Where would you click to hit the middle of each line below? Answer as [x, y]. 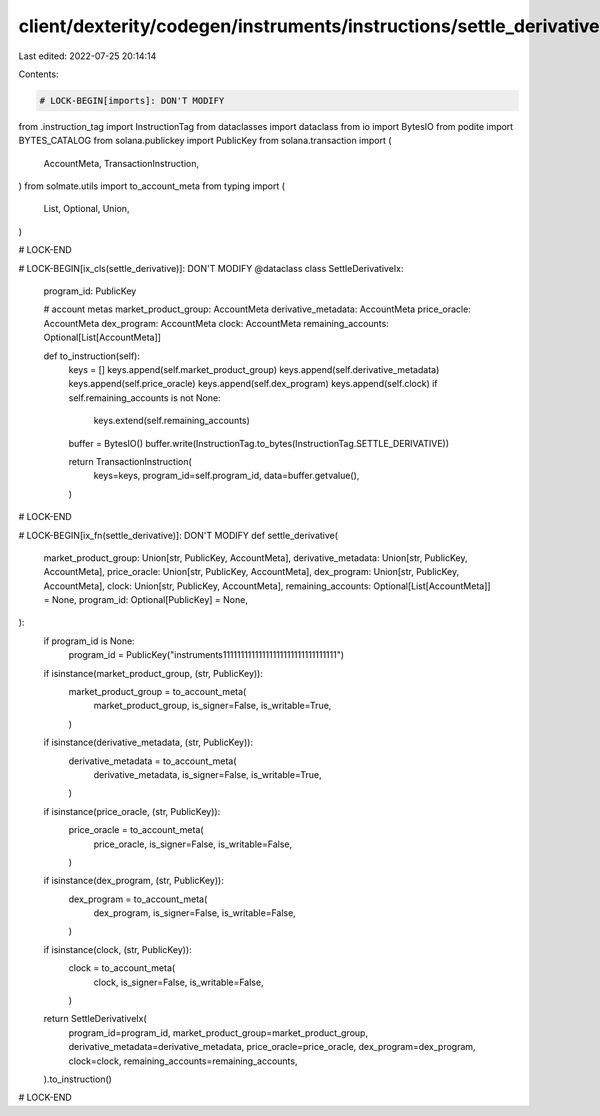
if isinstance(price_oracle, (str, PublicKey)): [132, 811]
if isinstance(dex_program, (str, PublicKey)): [133, 881]
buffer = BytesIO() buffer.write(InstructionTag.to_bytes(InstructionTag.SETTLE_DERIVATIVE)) [259, 443]
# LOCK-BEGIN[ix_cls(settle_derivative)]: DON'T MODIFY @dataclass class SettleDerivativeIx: [211, 268]
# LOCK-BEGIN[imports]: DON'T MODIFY [132, 100]
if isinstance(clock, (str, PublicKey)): [117, 949]
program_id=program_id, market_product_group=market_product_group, [218, 1032]
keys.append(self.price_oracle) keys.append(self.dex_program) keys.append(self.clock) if [253, 384]
